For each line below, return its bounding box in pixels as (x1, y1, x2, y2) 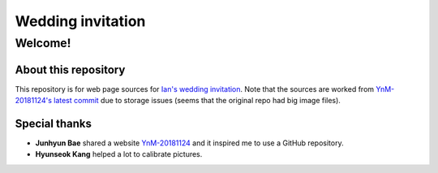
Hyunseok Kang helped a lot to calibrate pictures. (35, 149, 203, 159)
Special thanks (15, 116, 92, 130)
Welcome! (15, 36, 71, 50)
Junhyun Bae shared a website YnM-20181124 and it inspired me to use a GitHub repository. (35, 138, 344, 148)
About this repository (15, 63, 126, 76)
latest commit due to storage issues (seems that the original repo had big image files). (54, 96, 341, 106)
